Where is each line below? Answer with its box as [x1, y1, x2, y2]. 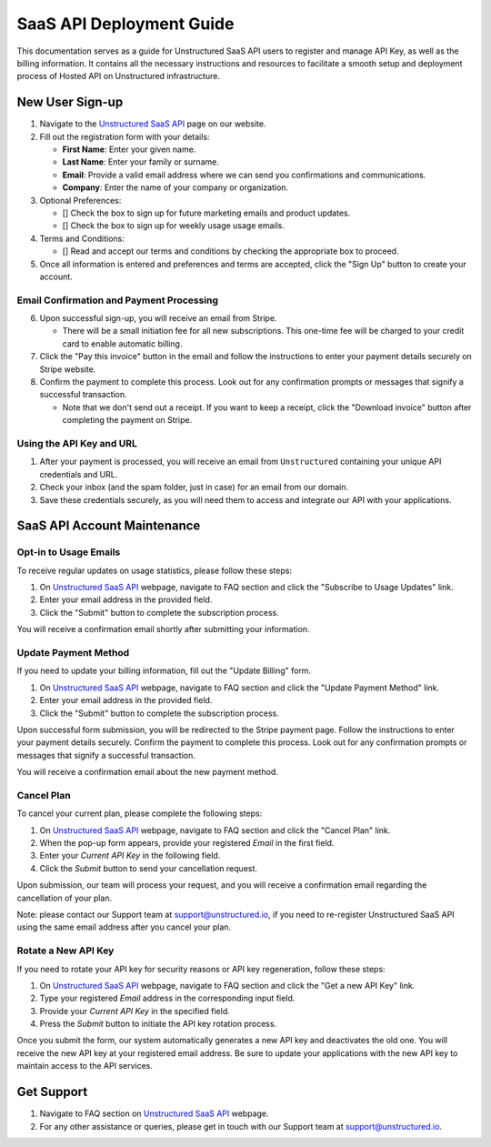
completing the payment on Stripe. [62, 415, 193, 426]
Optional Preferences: [39, 195, 122, 206]
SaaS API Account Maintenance [16, 518, 201, 534]
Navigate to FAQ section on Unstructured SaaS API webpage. [39, 1108, 269, 1119]
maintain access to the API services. [16, 1061, 154, 1072]
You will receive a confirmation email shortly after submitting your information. [16, 624, 310, 635]
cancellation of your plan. [16, 892, 113, 903]
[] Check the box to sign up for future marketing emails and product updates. [62, 207, 351, 218]
